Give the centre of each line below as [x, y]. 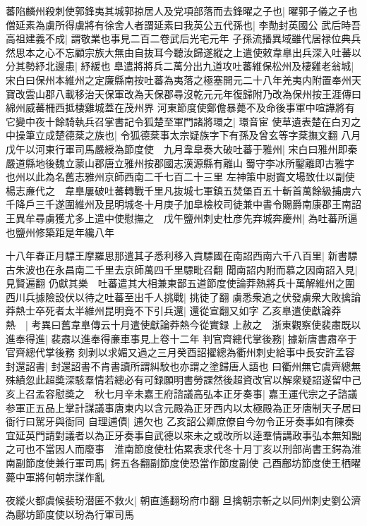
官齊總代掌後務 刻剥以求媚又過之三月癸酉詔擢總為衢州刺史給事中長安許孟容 [180, 352]
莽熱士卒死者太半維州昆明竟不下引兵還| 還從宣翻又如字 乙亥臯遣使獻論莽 [174, 311]
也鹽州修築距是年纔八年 [60, 232]
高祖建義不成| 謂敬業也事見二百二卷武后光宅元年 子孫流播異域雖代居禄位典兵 [183, 38]
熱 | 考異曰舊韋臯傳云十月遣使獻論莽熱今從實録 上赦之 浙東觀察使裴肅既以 [183, 325]
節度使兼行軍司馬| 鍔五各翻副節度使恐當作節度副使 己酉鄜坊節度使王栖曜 [193, 463]
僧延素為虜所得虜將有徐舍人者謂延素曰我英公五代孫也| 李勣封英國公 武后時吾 [183, 24]
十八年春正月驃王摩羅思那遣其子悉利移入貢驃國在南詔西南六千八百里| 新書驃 [182, 256]
